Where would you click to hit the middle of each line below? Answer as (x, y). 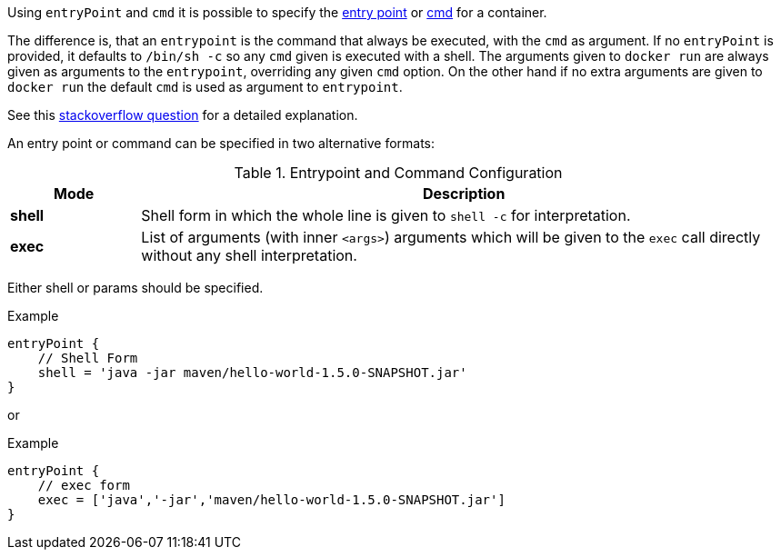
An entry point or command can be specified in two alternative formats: (221, 143)
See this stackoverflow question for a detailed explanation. (183, 115)
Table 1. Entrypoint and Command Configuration (398, 173)
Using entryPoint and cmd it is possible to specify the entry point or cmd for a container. (277, 12)
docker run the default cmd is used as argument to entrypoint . (205, 87)
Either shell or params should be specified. (135, 288)
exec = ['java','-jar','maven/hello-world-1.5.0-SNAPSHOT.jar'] (271, 500)
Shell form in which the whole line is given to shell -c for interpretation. (386, 215)
